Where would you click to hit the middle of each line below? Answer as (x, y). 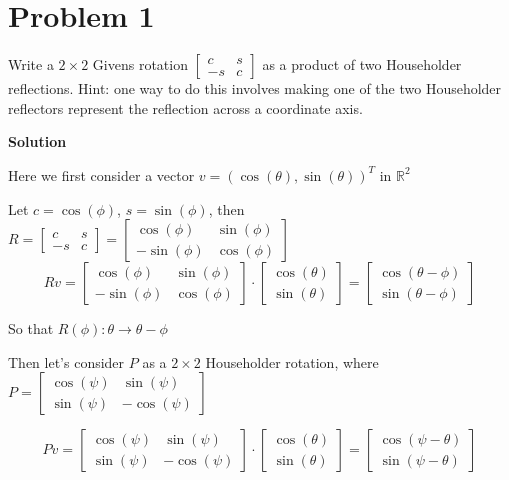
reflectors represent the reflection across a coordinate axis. (185, 107)
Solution (37, 141)
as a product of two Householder (362, 64)
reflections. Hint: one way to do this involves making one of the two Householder (255, 88)
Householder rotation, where (292, 361)
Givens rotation (140, 64)
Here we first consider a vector (101, 174)
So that (31, 328)
